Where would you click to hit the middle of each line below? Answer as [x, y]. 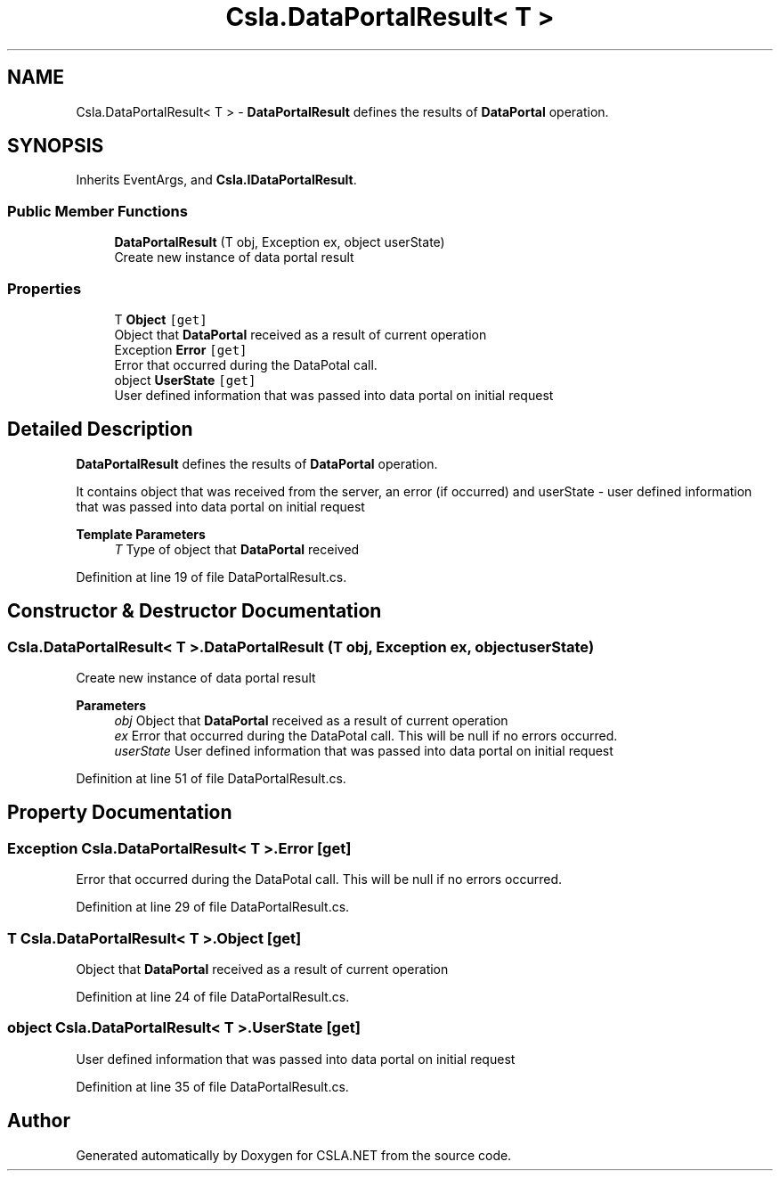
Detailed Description [100, 429]
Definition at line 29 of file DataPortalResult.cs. [213, 907]
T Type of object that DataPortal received [237, 549]
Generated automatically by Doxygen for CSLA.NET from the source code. [294, 1155]
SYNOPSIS [56, 146]
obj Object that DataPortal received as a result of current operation [311, 720]
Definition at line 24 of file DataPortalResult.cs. [213, 996]
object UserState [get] [185, 380]
